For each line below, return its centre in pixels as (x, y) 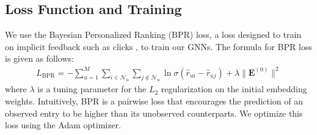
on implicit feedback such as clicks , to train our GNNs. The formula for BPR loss (158, 46)
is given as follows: (39, 58)
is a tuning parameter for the (92, 89)
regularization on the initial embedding (234, 89)
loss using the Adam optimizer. (63, 125)
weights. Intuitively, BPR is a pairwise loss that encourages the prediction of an (154, 100)
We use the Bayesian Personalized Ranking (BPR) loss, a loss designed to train (153, 35)
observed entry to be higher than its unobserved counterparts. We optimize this (154, 113)
